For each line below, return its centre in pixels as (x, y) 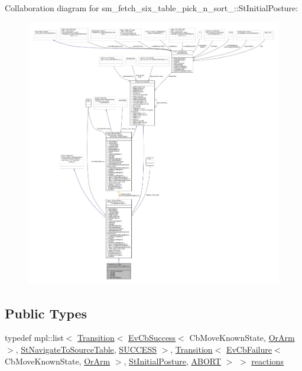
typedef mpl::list (34, 338)
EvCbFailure (249, 349)
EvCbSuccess (152, 338)
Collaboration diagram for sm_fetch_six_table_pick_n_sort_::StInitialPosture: (152, 8)
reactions (267, 361)
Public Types (46, 313)
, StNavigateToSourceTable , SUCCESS (86, 349)
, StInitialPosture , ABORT (173, 361)
